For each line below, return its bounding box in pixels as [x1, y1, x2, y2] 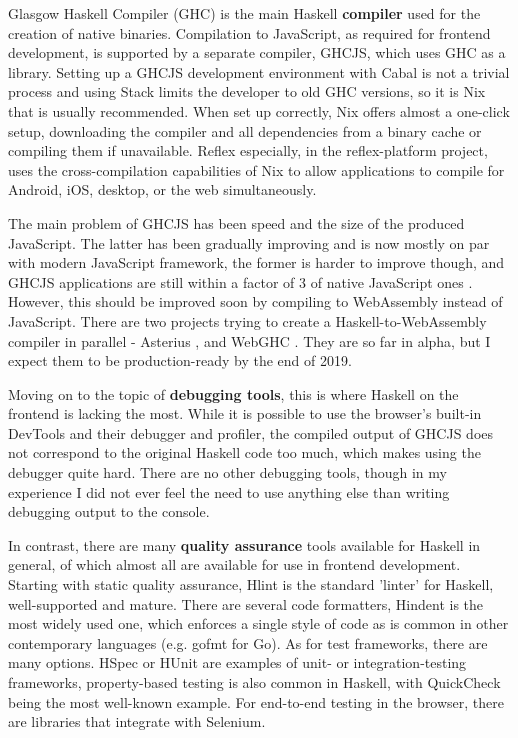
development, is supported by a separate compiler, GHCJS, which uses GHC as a [8, 42, 506, 63]
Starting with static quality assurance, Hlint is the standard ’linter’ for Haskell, [8, 574, 494, 595]
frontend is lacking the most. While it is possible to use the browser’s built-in [8, 403, 482, 424]
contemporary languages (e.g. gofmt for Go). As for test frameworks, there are [8, 632, 488, 653]
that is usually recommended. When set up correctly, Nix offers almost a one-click [8, 100, 510, 121]
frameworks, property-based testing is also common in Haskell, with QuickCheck [8, 672, 501, 692]
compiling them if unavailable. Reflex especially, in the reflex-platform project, [8, 140, 488, 161]
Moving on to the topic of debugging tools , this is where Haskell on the [8, 383, 459, 404]
